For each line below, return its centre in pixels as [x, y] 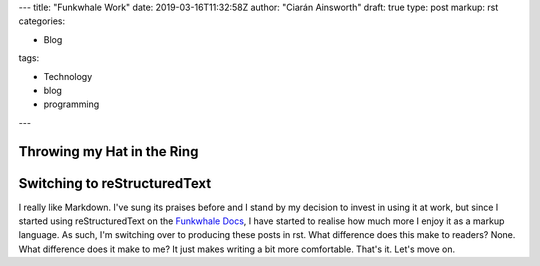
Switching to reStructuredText [115, 183]
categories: [41, 21]
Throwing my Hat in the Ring [108, 151]
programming [71, 104]
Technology [68, 76]
